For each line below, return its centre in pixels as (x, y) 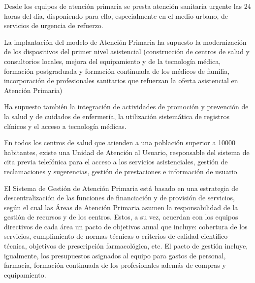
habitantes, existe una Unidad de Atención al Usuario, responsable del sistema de (127, 152)
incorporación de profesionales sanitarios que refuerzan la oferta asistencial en (121, 80)
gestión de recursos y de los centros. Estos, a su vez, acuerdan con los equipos (121, 217)
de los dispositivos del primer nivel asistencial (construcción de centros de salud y (127, 51)
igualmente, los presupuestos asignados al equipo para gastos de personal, (115, 255)
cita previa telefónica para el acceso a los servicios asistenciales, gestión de (116, 162)
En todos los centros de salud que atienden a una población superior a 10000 (120, 142)
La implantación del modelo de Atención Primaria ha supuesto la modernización (125, 42)
